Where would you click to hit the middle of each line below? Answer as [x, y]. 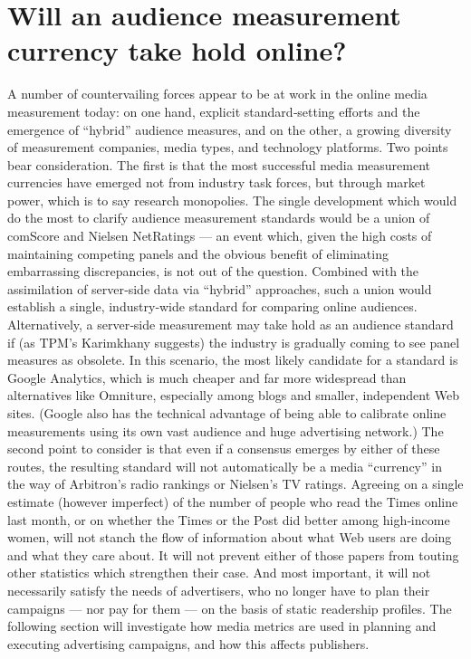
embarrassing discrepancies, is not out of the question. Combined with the [213, 271]
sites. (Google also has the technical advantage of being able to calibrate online [227, 413]
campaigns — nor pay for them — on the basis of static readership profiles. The [230, 608]
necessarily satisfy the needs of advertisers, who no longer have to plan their [219, 590]
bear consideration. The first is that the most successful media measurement [219, 164]
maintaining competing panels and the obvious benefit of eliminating [198, 253]
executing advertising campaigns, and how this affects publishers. [188, 643]
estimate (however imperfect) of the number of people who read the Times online [233, 501]
